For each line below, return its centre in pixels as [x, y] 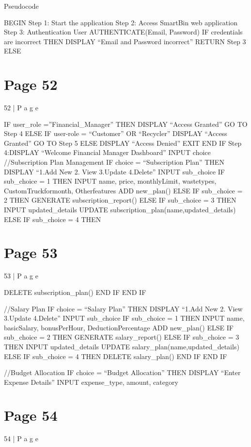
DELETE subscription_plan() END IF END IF [75, 292]
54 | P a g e [21, 438]
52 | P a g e [21, 108]
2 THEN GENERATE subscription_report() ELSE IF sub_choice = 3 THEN [120, 200]
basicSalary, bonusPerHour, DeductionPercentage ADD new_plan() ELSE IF [119, 327]
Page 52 [31, 84]
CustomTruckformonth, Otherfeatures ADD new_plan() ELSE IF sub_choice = [123, 190]
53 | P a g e [21, 276]
